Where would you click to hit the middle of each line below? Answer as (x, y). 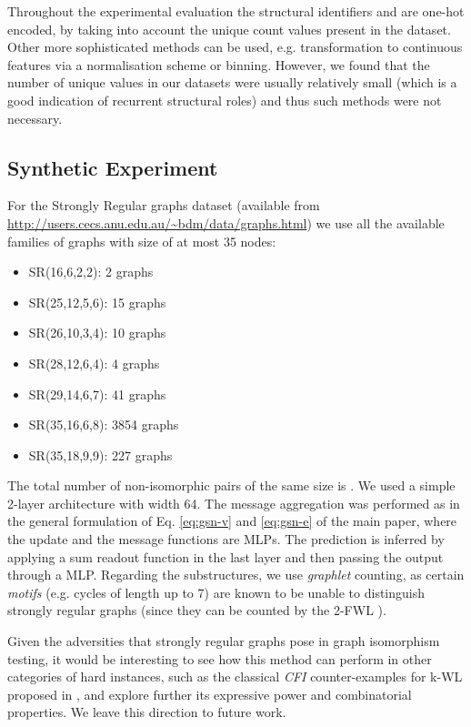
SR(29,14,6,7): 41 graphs (97, 394)
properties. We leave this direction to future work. (147, 712)
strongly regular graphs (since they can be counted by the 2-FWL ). (197, 610)
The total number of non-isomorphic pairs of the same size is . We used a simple (231, 485)
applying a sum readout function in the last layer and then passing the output (225, 556)
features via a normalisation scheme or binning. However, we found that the (219, 64)
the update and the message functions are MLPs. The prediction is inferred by (226, 539)
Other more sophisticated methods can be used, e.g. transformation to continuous (235, 47)
